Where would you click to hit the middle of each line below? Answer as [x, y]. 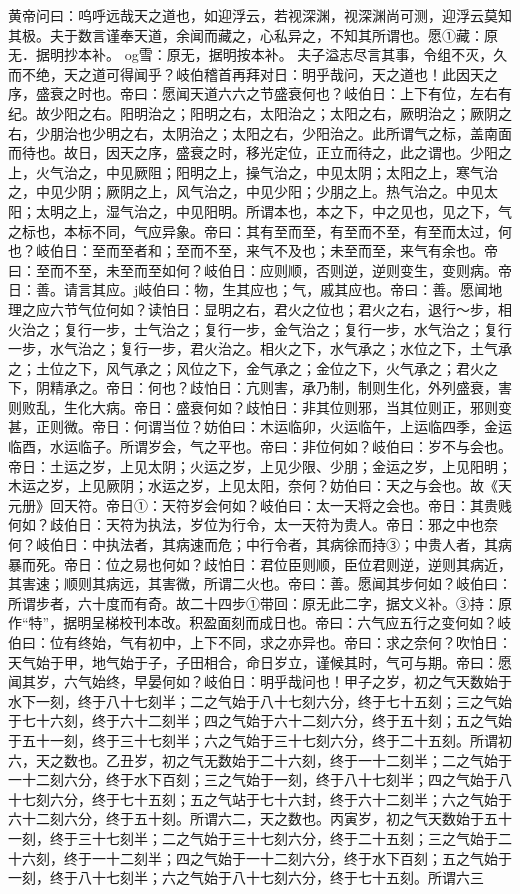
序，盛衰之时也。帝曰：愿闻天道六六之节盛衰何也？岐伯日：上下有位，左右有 [260, 93]
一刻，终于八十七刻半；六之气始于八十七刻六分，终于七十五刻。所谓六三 [246, 877]
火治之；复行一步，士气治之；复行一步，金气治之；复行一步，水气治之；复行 [260, 328]
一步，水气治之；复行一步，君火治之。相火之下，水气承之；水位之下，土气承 [260, 348]
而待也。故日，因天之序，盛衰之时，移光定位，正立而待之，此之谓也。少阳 [253, 152]
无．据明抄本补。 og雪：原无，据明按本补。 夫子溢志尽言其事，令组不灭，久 [258, 54]
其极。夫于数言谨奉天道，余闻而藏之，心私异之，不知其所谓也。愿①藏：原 [253, 34]
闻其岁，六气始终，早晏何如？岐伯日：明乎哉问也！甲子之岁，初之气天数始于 [260, 681]
